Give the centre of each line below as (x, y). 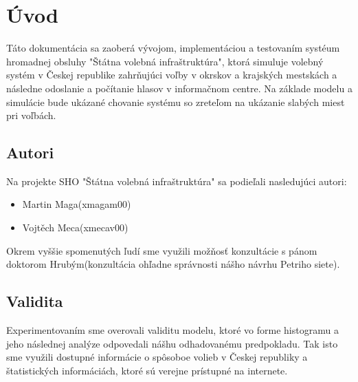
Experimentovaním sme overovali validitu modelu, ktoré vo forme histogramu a (172, 330)
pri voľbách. (31, 115)
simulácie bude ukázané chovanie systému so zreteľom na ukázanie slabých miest (176, 102)
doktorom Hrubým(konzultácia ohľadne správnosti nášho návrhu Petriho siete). (173, 264)
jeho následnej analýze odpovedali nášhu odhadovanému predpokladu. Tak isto (172, 343)
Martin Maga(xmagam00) (77, 204)
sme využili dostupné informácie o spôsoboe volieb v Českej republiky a (157, 357)
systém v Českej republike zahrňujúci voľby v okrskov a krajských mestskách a (172, 75)
